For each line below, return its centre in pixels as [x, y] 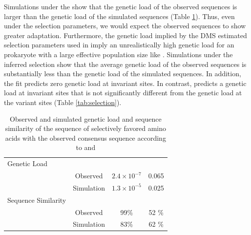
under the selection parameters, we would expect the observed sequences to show [125, 26]
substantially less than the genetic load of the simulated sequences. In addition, [123, 74]
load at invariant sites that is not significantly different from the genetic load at [123, 93]
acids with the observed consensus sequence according [85, 138]
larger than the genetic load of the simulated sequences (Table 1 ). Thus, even [119, 16]
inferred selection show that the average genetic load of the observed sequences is [125, 64]
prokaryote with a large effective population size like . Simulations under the [118, 54]
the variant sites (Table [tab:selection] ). [63, 102]
